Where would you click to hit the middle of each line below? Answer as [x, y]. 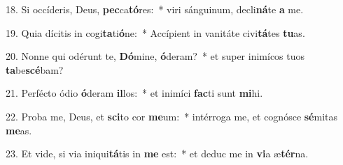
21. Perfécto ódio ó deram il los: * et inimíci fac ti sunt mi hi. [134, 93]
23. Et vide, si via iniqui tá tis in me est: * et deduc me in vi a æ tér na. [157, 154]
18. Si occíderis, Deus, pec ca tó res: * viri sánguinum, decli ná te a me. [155, 9]
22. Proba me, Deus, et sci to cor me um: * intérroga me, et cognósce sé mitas [172, 116]
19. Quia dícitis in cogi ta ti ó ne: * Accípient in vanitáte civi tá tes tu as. [155, 32]
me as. [19, 130]
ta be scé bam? [35, 69]
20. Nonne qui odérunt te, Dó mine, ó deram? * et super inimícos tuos [155, 56]
